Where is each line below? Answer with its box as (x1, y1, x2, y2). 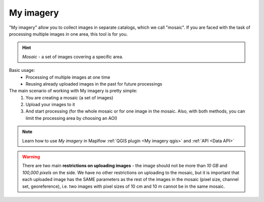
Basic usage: (9, 67, 35, 73)
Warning (22, 154, 40, 160)
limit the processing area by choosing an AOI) (25, 115, 117, 121)
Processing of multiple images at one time (25, 74, 110, 80)
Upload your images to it (25, 102, 75, 108)
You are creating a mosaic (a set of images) (25, 94, 113, 100)
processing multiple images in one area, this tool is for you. (9, 31, 128, 37)
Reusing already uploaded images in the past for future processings (25, 81, 162, 87)
